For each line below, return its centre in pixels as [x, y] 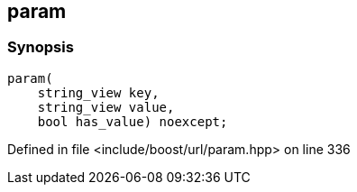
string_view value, [106, 107]
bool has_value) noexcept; [133, 121]
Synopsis [41, 47]
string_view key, [98, 92]
